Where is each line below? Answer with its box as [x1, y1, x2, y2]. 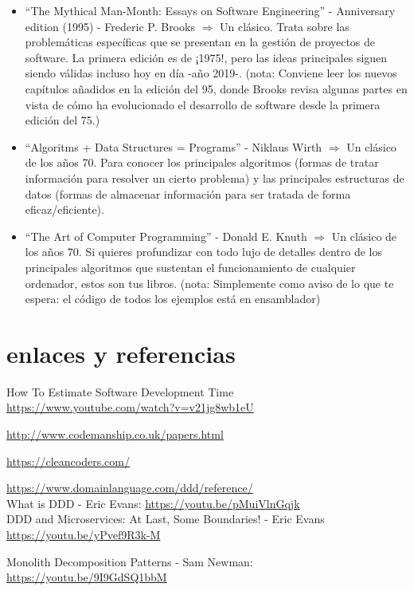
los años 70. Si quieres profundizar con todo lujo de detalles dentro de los [25, 243, 382, 260]
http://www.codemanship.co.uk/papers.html [6, 426, 224, 442]
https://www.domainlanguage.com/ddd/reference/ [6, 479, 253, 496]
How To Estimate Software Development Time [6, 383, 234, 400]
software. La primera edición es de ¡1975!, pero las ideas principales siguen [25, 49, 388, 65]
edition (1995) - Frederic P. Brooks [25, 18, 195, 34]
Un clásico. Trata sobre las [219, 18, 350, 34]
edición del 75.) [25, 112, 100, 128]
